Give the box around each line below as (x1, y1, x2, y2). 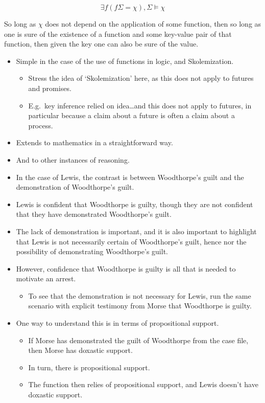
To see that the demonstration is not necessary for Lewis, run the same (28, 290, 251, 301)
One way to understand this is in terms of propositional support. (16, 318, 219, 328)
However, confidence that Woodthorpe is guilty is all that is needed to (16, 263, 236, 274)
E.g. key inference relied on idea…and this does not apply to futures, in (28, 100, 252, 110)
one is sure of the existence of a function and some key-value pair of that (4, 28, 232, 39)
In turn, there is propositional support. (28, 362, 150, 372)
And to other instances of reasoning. (16, 154, 130, 165)
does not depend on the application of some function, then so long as (45, 18, 261, 29)
